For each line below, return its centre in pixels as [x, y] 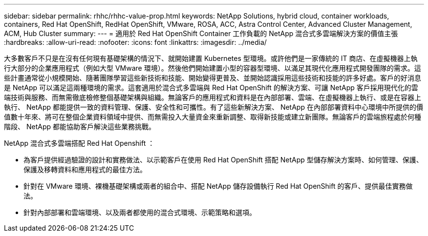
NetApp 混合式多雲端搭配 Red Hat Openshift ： [79, 143]
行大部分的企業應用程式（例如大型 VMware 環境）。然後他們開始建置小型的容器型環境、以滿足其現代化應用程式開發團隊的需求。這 [213, 68]
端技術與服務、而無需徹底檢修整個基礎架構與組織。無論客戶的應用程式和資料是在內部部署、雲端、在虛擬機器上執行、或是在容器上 [213, 97]
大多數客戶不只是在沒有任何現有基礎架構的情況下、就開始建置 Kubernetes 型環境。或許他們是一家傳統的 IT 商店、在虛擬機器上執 [211, 58]
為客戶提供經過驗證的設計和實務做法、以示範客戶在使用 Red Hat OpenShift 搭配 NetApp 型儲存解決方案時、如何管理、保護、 [223, 160]
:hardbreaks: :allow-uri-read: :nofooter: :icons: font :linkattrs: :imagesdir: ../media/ [135, 42]
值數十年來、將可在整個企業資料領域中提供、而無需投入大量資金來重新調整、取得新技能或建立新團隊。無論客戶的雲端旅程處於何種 [213, 117]
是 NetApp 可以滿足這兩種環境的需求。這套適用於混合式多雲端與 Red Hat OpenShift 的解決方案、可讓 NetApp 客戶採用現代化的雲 [211, 88]
